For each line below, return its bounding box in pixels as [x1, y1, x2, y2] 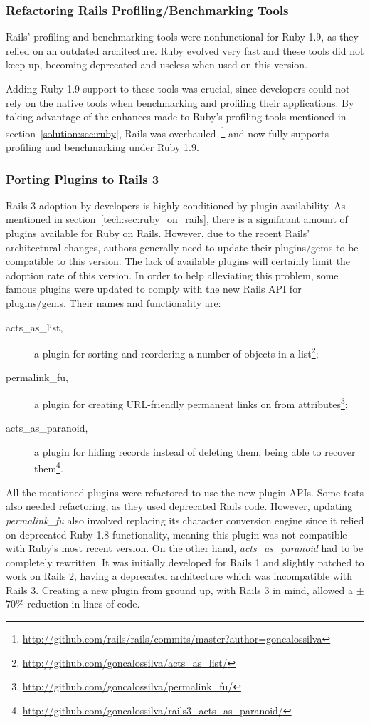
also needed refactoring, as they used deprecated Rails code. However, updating [6, 499, 353, 514]
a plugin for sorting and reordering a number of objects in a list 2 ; [34, 344, 319, 360]
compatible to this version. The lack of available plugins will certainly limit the [6, 254, 351, 269]
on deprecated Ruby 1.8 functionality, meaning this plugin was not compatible [6, 526, 347, 541]
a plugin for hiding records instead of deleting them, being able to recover [34, 444, 356, 459]
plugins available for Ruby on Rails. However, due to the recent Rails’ [6, 226, 310, 241]
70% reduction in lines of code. [6, 596, 140, 611]
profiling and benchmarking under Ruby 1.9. [6, 140, 199, 155]
